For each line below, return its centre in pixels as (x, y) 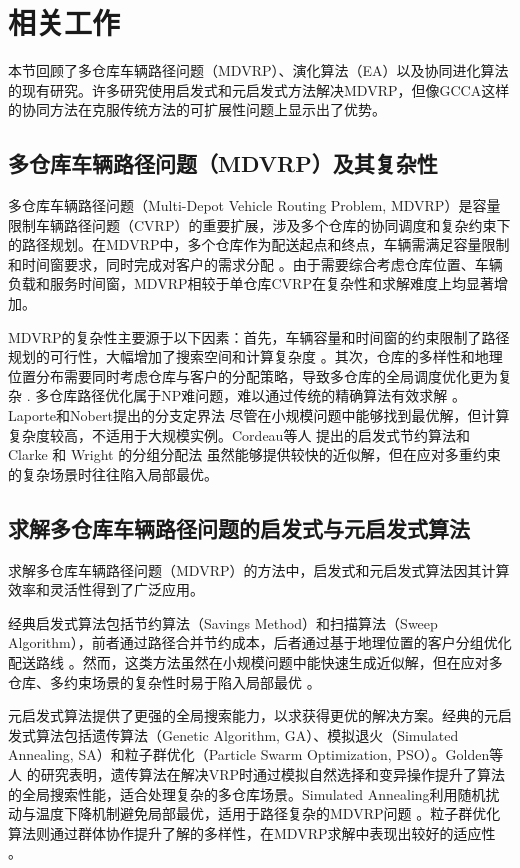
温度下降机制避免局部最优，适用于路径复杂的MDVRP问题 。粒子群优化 (268, 813)
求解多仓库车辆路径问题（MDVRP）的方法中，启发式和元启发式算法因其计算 (259, 569)
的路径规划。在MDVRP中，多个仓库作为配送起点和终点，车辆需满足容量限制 (259, 244)
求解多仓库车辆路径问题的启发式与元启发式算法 (239, 527)
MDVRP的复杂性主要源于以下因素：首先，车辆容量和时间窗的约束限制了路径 (259, 336)
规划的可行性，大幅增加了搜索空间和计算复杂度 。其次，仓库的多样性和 (241, 356)
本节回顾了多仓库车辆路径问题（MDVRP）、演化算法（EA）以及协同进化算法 (258, 70)
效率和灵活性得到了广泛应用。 (106, 589)
